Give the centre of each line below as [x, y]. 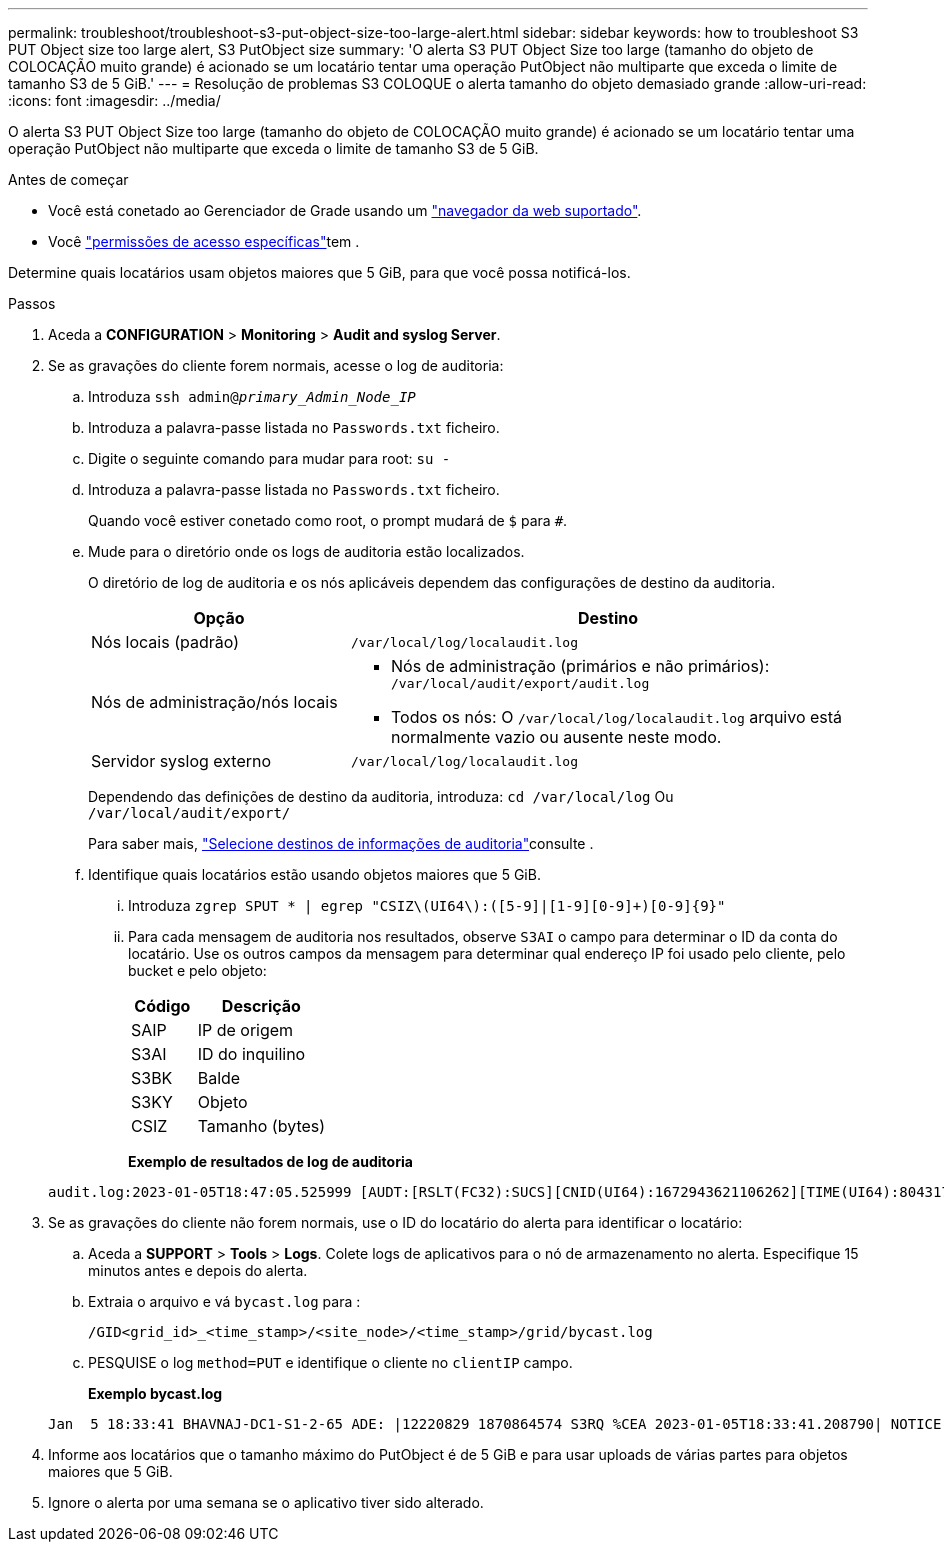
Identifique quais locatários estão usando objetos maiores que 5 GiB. [314, 874]
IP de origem [245, 1030]
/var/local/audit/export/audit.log [520, 683]
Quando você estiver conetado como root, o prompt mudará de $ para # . [328, 520]
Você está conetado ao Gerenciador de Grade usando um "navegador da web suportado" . [345, 210]
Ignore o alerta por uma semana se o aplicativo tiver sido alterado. [266, 1502]
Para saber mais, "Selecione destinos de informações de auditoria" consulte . [341, 843]
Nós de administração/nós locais [214, 701]
